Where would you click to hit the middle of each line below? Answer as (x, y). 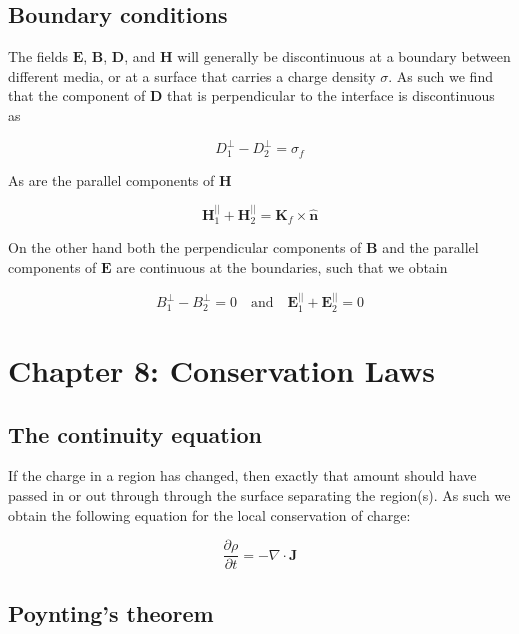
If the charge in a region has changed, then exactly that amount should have (242, 475)
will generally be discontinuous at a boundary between (344, 56)
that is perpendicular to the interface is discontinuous (330, 95)
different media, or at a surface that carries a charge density (192, 75)
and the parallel (430, 247)
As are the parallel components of (111, 179)
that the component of (77, 95)
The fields (38, 56)
